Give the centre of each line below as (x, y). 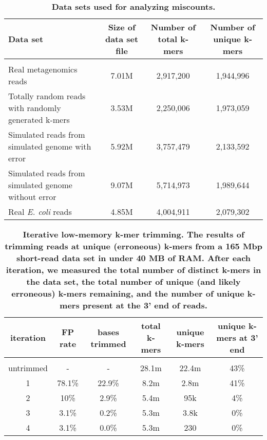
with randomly (35, 108)
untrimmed (28, 368)
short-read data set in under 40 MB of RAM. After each (133, 258)
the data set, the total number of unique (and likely (133, 281)
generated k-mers (39, 120)
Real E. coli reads (40, 212)
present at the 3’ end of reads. (145, 305)
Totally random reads (47, 96)
